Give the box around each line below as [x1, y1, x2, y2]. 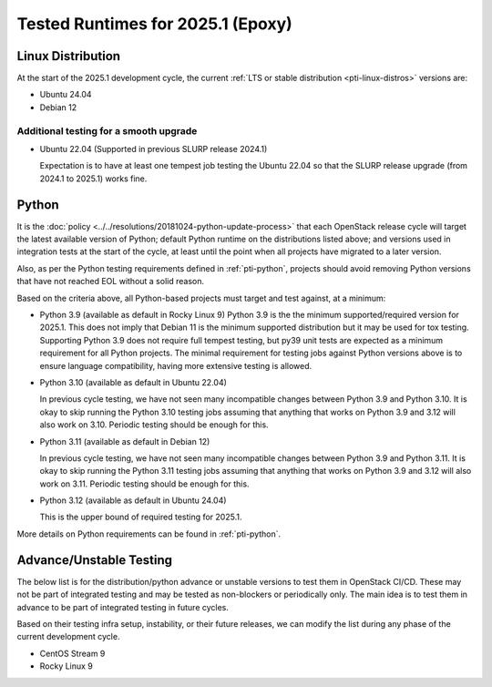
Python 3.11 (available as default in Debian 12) [39, 436, 210, 446]
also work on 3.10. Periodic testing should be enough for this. [39, 419, 269, 430]
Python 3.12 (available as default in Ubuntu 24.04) [39, 495, 227, 506]
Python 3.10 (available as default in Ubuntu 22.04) [39, 376, 228, 387]
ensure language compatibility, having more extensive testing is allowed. [39, 360, 313, 371]
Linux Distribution [16, 48, 121, 64]
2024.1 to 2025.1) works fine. [39, 173, 148, 184]
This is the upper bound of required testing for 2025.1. [39, 511, 242, 523]
